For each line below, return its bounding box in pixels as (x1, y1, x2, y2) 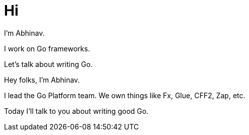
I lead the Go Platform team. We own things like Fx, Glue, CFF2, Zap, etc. (4, 91, 245, 100)
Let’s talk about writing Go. (4, 59, 93, 69)
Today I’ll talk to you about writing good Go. (4, 106, 149, 115)
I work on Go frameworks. (4, 44, 90, 53)
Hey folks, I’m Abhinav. (4, 75, 80, 84)
